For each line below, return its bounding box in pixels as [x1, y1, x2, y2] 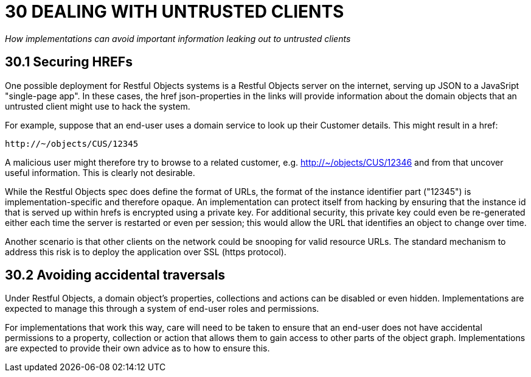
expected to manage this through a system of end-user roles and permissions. [5, 303, 319, 314]
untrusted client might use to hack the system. [5, 100, 190, 111]
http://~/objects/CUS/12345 [5, 138, 139, 149]
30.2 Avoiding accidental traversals [5, 267, 226, 283]
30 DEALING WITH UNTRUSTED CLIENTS [5, 1, 344, 22]
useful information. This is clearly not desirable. [5, 167, 195, 178]
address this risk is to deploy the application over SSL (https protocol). [5, 246, 286, 257]
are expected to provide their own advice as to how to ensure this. [5, 343, 270, 354]
